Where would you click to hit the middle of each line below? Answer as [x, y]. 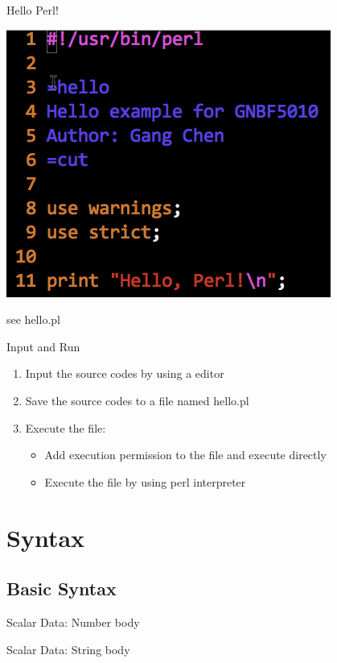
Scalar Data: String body [68, 649]
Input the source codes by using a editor [125, 373]
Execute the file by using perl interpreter [145, 481]
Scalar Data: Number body [73, 622]
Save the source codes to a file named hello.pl [137, 400]
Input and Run [43, 346]
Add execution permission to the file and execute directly [185, 455]
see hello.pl [33, 319]
